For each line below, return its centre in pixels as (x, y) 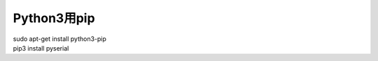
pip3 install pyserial (41, 48)
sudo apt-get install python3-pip (59, 39)
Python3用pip (54, 18)
